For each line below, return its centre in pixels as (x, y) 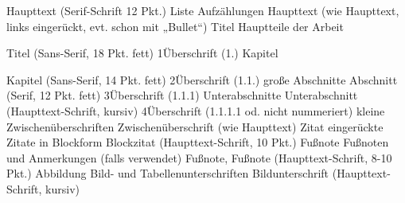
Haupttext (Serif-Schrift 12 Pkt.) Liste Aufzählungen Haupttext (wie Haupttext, (203, 10)
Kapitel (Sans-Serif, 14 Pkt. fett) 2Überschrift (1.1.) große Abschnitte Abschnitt (202, 79)
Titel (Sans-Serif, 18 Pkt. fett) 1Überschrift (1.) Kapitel (142, 53)
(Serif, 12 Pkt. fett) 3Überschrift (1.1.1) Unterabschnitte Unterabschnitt (182, 95)
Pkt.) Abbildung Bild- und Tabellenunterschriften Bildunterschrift (168, 173)
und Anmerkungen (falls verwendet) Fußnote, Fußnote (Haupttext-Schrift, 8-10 (199, 157)
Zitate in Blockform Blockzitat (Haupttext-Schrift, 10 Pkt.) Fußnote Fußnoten (198, 142)
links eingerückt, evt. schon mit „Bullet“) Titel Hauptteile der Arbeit (175, 26)
